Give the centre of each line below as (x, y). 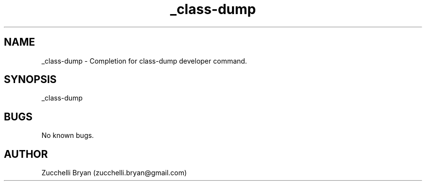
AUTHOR (26, 154)
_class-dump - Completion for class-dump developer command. (144, 61)
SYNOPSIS (30, 80)
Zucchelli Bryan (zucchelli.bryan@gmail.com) (114, 173)
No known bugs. (68, 135)
